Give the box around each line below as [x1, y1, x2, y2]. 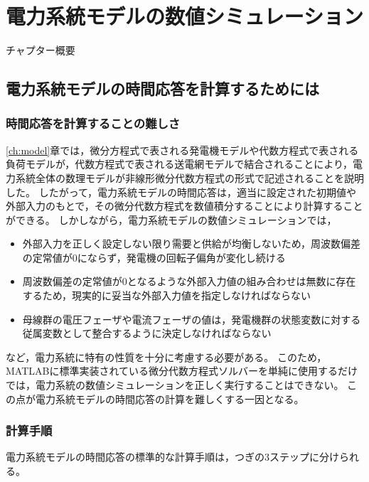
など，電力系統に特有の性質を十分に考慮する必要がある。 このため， [6, 349, 327, 364]
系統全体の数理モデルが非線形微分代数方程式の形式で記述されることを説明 [15, 170, 364, 185]
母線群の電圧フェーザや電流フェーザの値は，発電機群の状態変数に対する [22, 311, 361, 326]
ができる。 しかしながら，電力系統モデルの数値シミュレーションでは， [6, 212, 337, 227]
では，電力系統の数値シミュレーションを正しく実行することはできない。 [6, 377, 344, 392]
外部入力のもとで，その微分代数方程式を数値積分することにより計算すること [6, 198, 363, 213]
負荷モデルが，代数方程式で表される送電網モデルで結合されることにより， [6, 156, 353, 171]
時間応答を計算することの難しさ [6, 114, 181, 132]
